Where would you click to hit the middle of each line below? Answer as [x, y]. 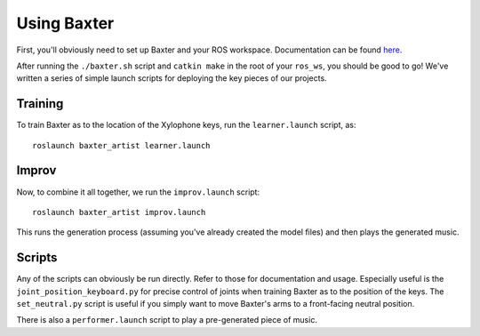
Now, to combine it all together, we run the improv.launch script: [138, 192]
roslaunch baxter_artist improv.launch [119, 212]
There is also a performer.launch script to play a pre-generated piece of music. [167, 320]
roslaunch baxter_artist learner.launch [121, 145]
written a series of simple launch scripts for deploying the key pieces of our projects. [172, 78]
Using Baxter [65, 23]
